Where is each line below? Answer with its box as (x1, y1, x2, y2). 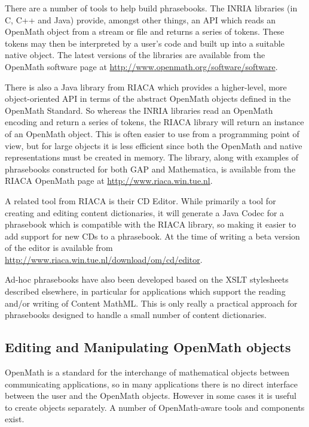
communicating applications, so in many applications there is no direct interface (5, 377, 298, 390)
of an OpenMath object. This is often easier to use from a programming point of (5, 127, 299, 140)
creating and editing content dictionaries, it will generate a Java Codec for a (5, 206, 284, 219)
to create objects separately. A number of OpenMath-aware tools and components (5, 401, 305, 413)
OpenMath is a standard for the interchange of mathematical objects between (5, 366, 289, 378)
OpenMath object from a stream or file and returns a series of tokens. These (5, 25, 284, 38)
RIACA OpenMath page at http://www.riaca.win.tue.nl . (5, 174, 213, 187)
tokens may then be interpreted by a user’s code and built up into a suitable (5, 37, 284, 49)
